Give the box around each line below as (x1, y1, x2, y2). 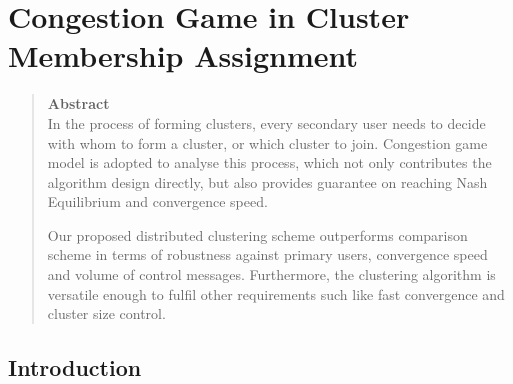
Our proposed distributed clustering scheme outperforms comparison (47, 224, 468, 245)
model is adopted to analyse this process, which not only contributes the (47, 152, 492, 173)
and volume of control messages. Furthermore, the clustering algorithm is (47, 264, 496, 285)
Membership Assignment (8, 35, 359, 76)
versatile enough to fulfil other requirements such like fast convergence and (47, 283, 505, 304)
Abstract (47, 93, 110, 114)
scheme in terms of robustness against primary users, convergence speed (47, 244, 488, 265)
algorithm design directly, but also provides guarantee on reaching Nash (47, 171, 488, 192)
